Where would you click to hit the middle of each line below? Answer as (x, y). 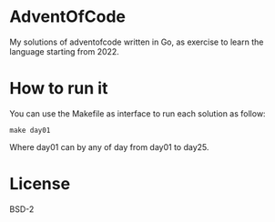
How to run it (59, 89)
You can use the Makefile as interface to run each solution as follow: (137, 113)
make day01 (30, 130)
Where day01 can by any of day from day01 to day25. (109, 146)
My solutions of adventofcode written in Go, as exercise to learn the (137, 42)
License (40, 184)
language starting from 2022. (65, 51)
